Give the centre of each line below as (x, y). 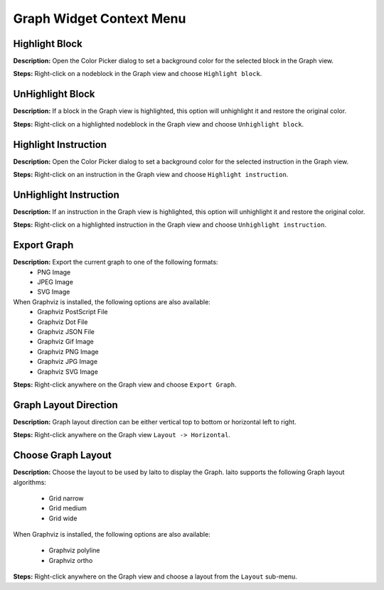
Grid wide (63, 518)
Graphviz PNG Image (68, 351)
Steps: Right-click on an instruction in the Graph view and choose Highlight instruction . (151, 175)
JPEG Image (55, 282)
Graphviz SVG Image (68, 371)
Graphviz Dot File (63, 322)
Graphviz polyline (74, 550)
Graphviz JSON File (66, 331)
